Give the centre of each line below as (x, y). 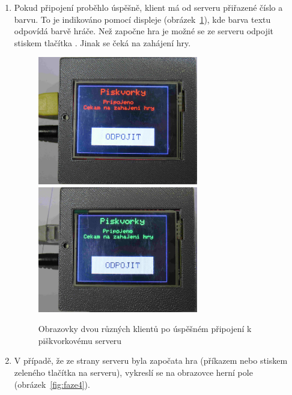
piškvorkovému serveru (80, 340)
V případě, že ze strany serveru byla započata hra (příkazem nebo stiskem (151, 360)
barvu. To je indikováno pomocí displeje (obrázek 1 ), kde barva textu (142, 19)
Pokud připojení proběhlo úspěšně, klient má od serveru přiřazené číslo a (148, 7)
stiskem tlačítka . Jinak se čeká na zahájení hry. (102, 42)
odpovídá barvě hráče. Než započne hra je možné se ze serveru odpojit (144, 31)
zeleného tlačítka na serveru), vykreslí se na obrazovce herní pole (133, 372)
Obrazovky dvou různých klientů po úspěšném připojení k (145, 329)
